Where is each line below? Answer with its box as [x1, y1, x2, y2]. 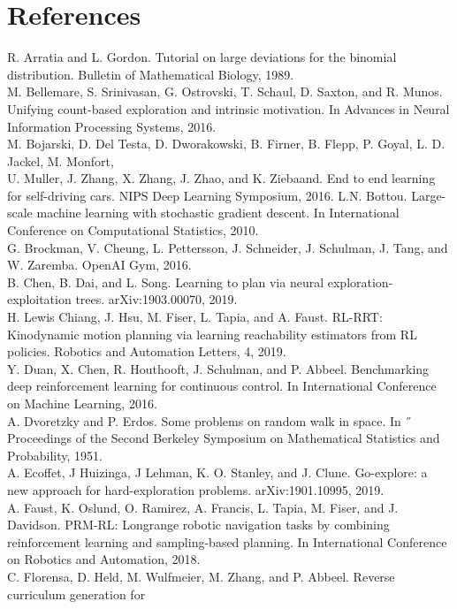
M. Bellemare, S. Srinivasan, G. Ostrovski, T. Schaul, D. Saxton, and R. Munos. [7, 82, 443, 101]
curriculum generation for [7, 584, 146, 603]
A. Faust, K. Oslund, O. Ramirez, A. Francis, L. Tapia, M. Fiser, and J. [7, 498, 399, 516]
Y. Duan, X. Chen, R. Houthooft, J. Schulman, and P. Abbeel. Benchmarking [7, 359, 430, 377]
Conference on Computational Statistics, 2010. [7, 221, 259, 240]
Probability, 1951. [7, 445, 103, 464]
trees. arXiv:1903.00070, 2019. [75, 290, 238, 308]
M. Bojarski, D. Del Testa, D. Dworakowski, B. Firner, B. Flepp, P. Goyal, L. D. [7, 134, 446, 153]
